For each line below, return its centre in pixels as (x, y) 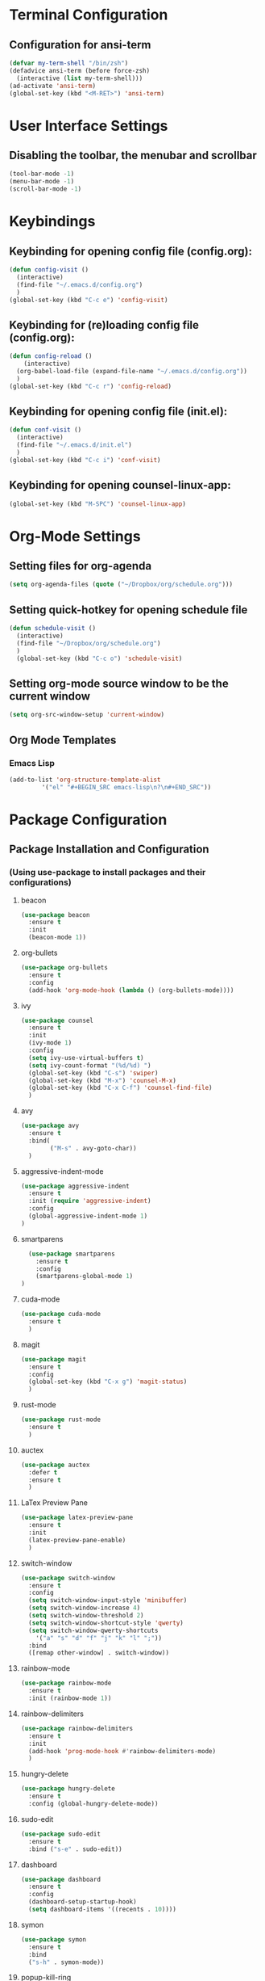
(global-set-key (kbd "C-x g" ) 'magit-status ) (108, 1382)
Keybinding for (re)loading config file (104, 325)
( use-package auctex (55, 1465)
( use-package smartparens (72, 1254)
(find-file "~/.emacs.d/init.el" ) (74, 445)
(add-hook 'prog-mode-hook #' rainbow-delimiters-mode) (122, 1751)
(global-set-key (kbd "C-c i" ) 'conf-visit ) (85, 460)
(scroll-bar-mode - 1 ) (46, 189)
